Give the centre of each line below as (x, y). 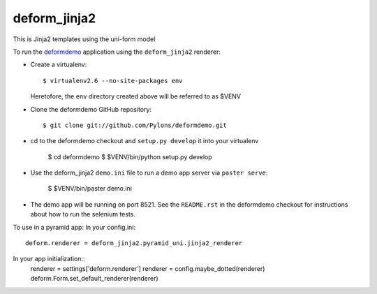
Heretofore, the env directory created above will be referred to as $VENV (135, 96)
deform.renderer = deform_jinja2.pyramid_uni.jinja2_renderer (134, 243)
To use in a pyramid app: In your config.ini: (74, 227)
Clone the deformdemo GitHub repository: (91, 109)
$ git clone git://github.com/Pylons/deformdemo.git (135, 125)
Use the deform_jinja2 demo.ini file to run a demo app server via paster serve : (149, 173)
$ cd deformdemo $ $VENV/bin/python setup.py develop (130, 156)
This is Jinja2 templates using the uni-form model (84, 39)
